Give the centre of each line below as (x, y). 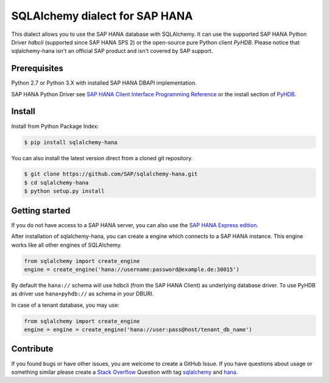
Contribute (32, 349)
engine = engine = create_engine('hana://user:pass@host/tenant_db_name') (138, 330)
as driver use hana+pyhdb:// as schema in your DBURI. (83, 294)
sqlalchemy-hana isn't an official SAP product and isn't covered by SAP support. (112, 51)
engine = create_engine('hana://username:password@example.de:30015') (132, 269)
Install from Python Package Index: (55, 126)
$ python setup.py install (64, 191)
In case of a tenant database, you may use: (65, 305)
